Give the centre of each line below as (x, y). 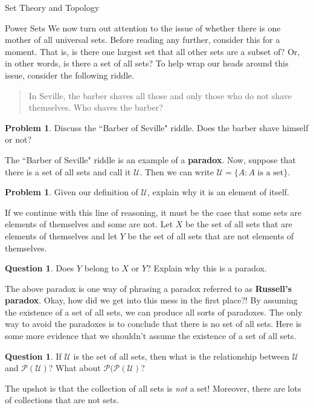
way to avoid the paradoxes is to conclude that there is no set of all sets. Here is (153, 324)
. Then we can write (177, 171)
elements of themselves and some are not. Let (89, 224)
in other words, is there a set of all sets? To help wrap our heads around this (147, 63)
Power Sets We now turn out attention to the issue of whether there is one (143, 28)
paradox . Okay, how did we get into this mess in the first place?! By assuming (151, 300)
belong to (101, 268)
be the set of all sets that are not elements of (211, 235)
